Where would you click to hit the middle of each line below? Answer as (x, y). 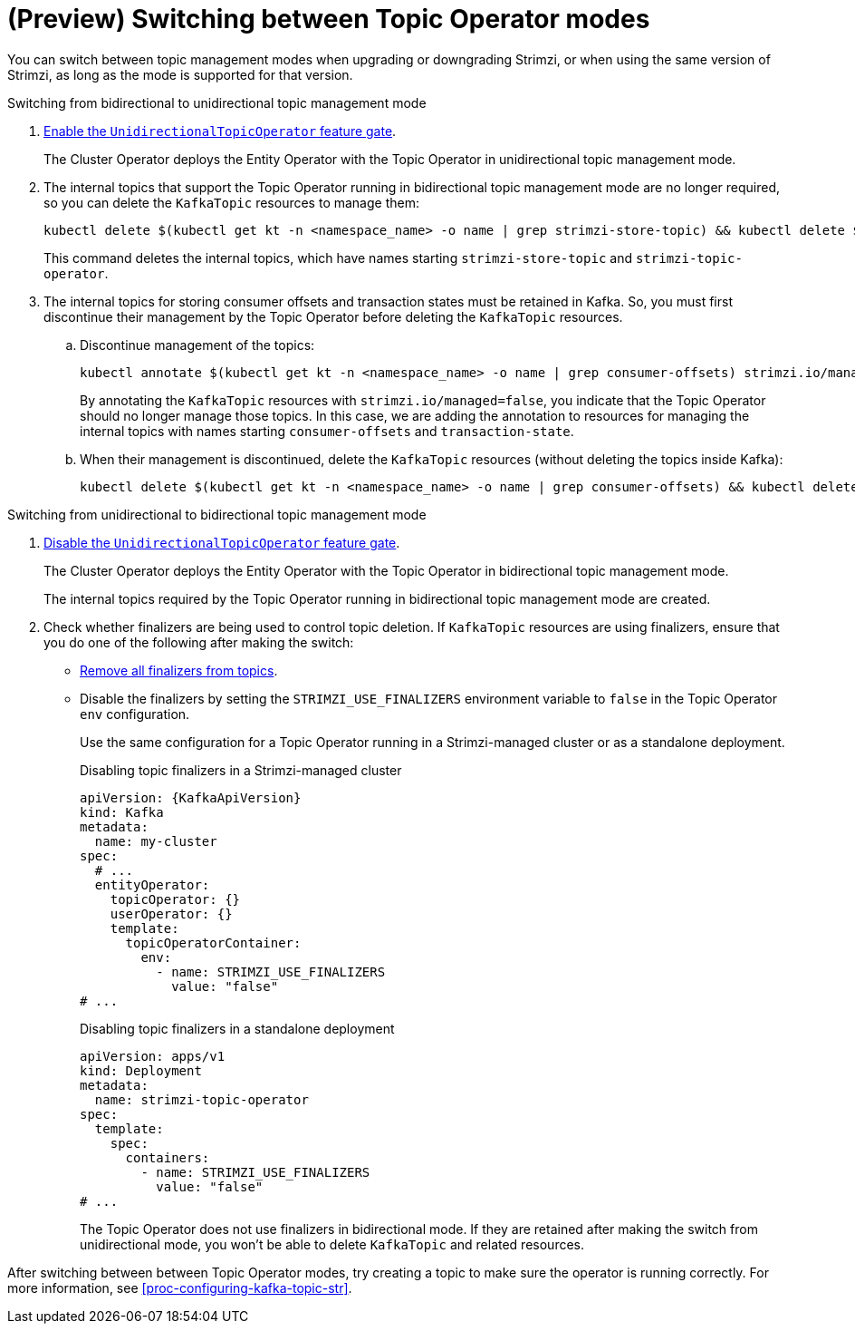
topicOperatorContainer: (213, 942)
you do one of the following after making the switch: (199, 642)
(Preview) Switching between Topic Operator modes (329, 19)
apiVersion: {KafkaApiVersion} (191, 797)
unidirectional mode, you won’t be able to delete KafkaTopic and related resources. (332, 1244)
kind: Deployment (141, 1070)
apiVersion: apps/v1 (153, 1056)
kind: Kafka (122, 812)
